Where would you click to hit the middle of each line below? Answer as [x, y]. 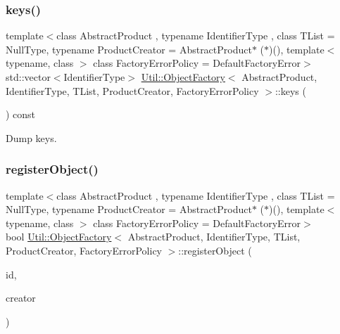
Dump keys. [31, 137]
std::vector [28, 77]
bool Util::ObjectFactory [59, 237]
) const [21, 114]
